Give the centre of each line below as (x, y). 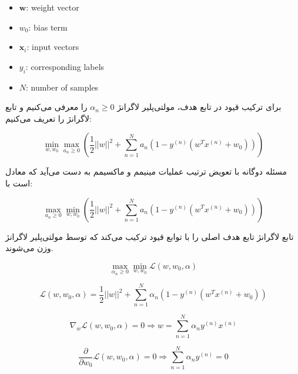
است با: (19, 183)
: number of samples (62, 87)
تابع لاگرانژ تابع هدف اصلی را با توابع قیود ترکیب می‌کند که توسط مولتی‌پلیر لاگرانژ (150, 236)
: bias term (48, 27)
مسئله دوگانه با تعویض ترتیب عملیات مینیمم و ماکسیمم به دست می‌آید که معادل (146, 171)
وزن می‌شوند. (29, 248)
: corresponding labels (65, 66)
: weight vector (53, 7)
